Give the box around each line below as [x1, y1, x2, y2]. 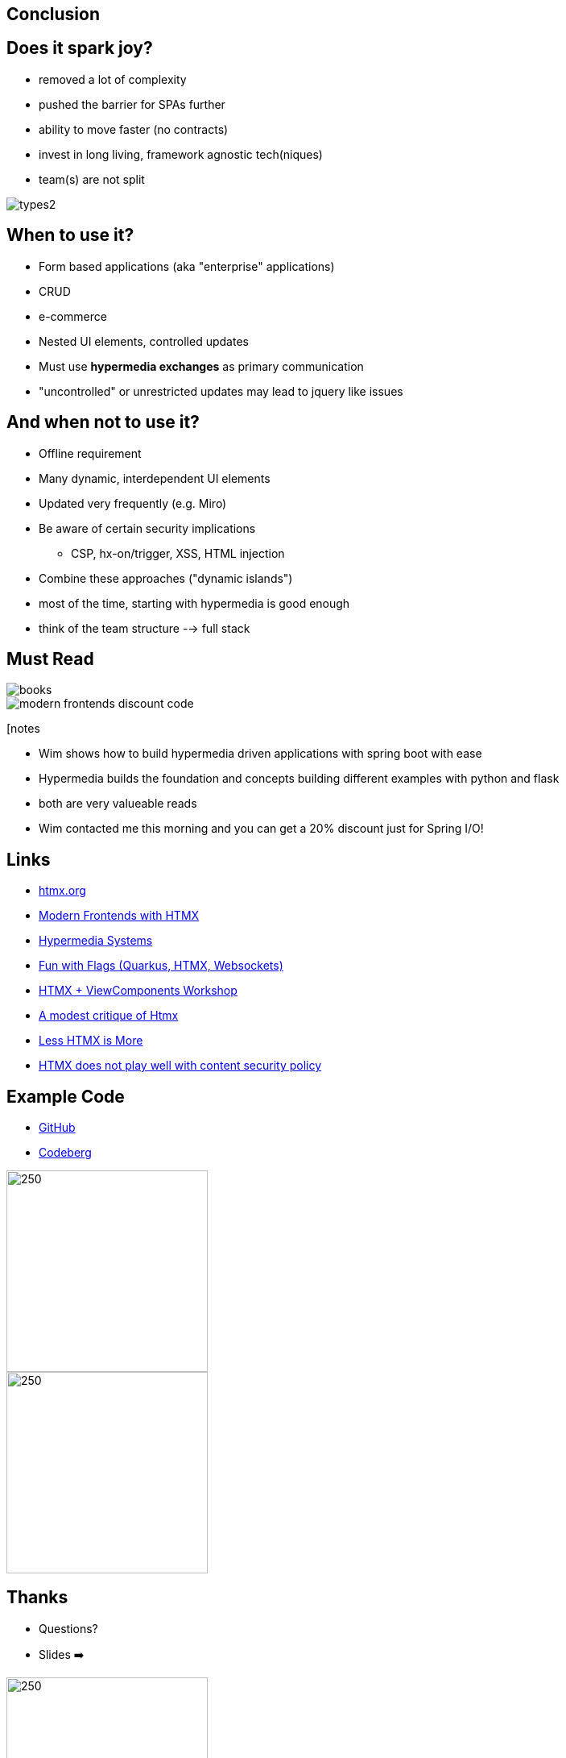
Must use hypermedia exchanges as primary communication [39, 359, 364, 373]
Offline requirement [39, 446, 142, 460]
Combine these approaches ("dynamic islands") [39, 571, 293, 585]
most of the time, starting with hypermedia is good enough [39, 596, 350, 610]
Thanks [6, 1587, 68, 1608]
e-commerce [39, 309, 107, 323]
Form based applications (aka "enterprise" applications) [39, 259, 335, 273]
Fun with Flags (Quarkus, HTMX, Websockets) [39, 958, 283, 973]
